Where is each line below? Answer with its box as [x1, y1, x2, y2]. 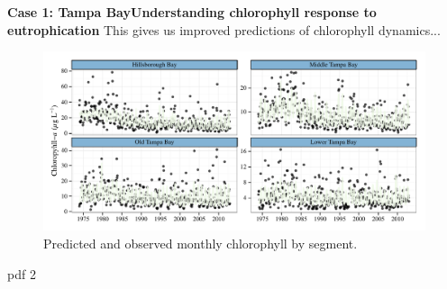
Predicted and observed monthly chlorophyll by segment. [43, 233, 358, 252]
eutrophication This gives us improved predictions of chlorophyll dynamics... [7, 20, 441, 39]
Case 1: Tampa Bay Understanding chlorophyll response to [7, 3, 377, 21]
